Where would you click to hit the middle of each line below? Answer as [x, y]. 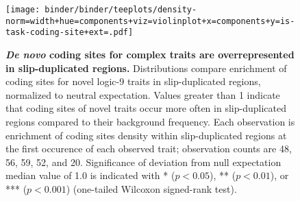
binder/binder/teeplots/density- [121, 10]
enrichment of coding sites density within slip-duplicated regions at [146, 135]
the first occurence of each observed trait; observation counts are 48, [149, 149]
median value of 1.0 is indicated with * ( [90, 175]
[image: [23, 10]
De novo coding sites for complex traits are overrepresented [150, 54]
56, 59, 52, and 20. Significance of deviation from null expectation [143, 162]
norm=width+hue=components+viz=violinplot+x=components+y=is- [150, 21]
